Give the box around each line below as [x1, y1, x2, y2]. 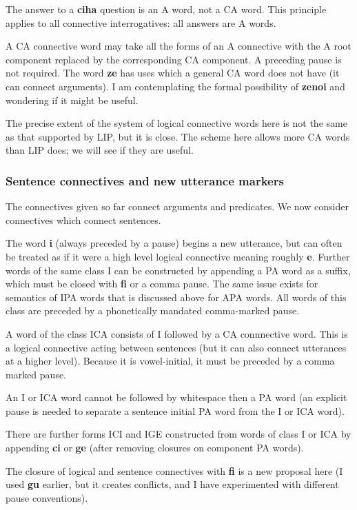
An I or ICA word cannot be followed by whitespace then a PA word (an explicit [6, 390, 347, 405]
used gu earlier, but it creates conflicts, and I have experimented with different [6, 477, 339, 491]
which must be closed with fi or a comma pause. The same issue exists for [6, 276, 318, 291]
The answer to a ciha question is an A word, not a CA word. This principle [6, 2, 327, 16]
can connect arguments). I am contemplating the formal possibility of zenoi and [6, 79, 345, 93]
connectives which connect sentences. [6, 212, 161, 227]
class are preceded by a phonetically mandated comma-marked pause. [6, 303, 300, 318]
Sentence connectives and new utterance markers [6, 172, 284, 189]
